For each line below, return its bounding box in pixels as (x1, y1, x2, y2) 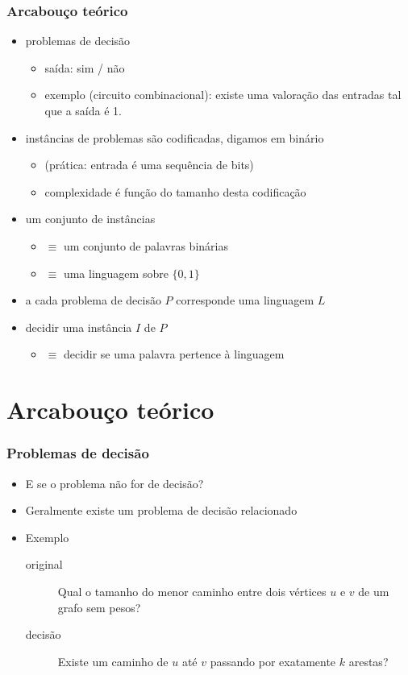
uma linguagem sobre (63, 264, 169, 281)
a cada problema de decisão (25, 292, 161, 309)
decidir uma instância (25, 318, 132, 335)
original (25, 556, 63, 573)
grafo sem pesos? (57, 598, 141, 615)
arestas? (348, 652, 389, 669)
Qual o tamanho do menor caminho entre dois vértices (57, 582, 327, 599)
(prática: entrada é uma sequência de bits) (44, 156, 254, 173)
